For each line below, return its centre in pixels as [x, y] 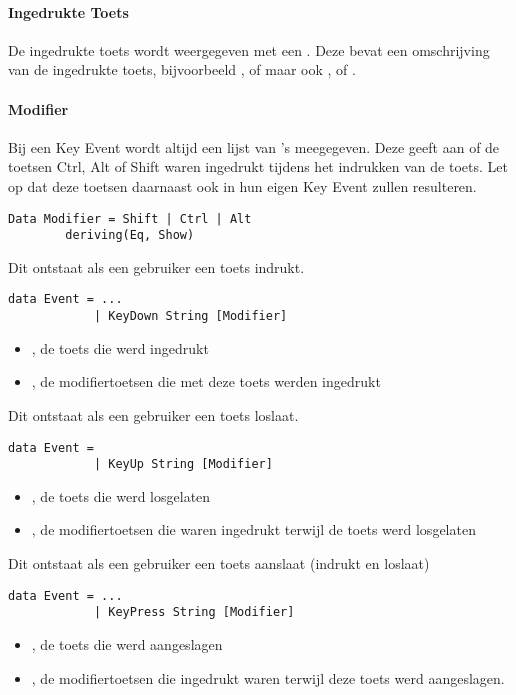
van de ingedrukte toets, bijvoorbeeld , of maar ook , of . [182, 69]
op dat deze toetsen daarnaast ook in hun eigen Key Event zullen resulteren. [242, 185]
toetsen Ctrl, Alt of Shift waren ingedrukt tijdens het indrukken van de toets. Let [258, 166]
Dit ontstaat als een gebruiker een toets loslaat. [153, 414]
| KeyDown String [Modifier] [190, 316]
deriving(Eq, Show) [130, 235]
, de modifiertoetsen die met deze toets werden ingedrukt [206, 381]
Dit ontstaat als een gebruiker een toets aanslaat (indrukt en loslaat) [219, 563]
